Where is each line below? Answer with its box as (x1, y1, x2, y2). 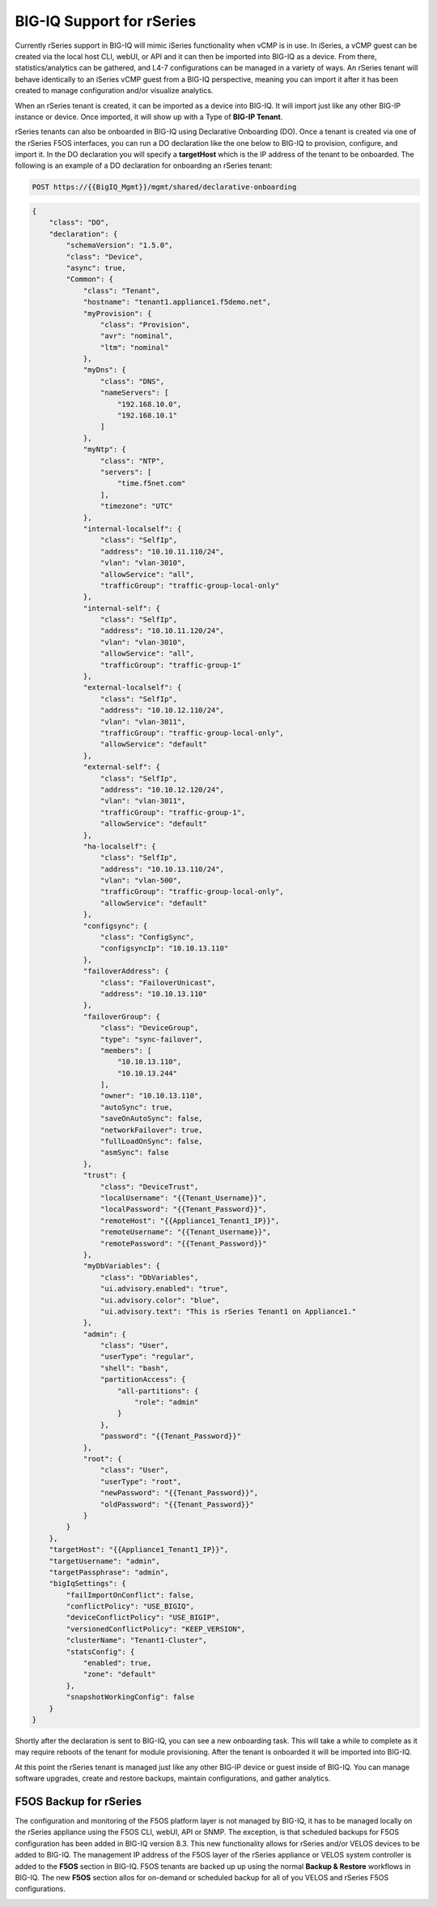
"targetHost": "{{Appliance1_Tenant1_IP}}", (49, 1545, 229, 1554)
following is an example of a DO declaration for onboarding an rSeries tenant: (15, 160, 273, 170)
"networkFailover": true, (100, 1125, 203, 1135)
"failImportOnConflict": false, (66, 1590, 194, 1600)
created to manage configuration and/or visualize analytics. (15, 86, 214, 96)
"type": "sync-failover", (100, 1034, 203, 1044)
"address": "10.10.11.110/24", (100, 547, 224, 556)
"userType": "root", (100, 1477, 182, 1486)
